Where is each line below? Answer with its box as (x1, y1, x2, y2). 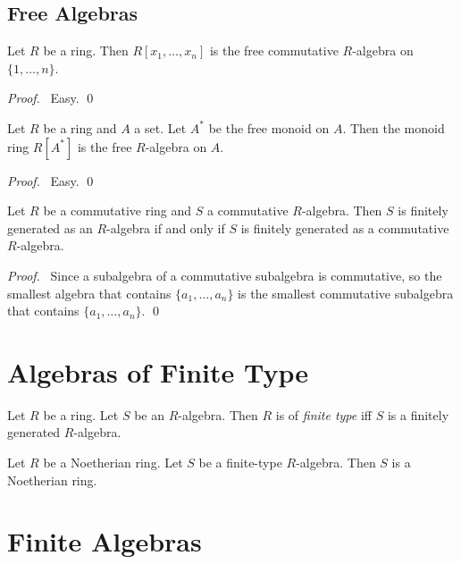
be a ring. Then (43, 41, 129, 60)
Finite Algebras (7, 523, 202, 560)
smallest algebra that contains (7, 283, 172, 302)
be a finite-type (198, 453, 282, 472)
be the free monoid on (208, 118, 330, 137)
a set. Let (134, 118, 187, 137)
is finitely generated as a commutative (240, 218, 449, 237)
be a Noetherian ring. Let (43, 453, 183, 472)
